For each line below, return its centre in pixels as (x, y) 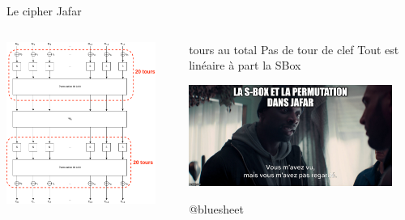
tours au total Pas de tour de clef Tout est (294, 49)
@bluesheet (216, 208)
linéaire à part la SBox (245, 65)
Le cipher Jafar (44, 11)
